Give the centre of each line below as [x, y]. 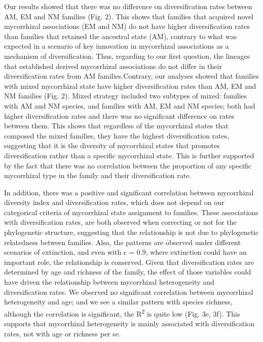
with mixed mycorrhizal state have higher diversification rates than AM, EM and [130, 85]
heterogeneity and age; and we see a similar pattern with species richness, [118, 302]
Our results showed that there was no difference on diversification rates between [128, 6]
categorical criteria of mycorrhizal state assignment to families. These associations [131, 212]
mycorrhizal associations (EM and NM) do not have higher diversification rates [127, 26]
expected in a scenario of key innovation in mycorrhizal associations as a [117, 46]
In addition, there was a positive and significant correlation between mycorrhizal [129, 192]
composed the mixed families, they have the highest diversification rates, [117, 135]
